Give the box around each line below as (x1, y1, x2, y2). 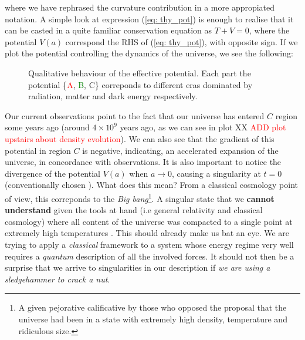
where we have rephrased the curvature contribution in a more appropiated (5, 1, 275, 13)
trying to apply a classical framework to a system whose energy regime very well (5, 238, 294, 250)
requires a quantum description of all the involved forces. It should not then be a (5, 250, 294, 262)
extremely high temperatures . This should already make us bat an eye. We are (5, 227, 290, 239)
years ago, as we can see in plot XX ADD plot (120, 121, 286, 133)
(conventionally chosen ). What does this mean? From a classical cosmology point (5, 179, 299, 191)
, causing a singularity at (172, 167, 261, 179)
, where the (249, 24, 290, 36)
